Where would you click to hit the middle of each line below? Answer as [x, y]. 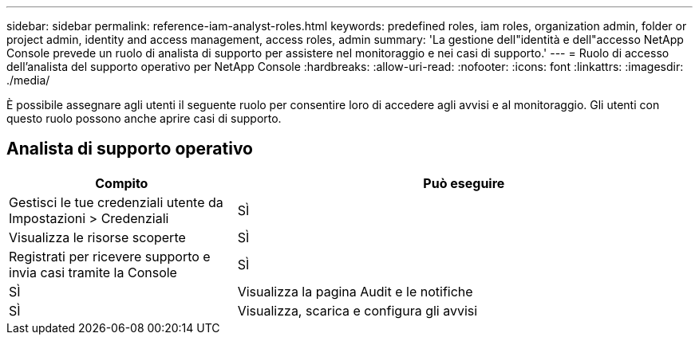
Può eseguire [464, 183]
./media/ [28, 80]
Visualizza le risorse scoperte [97, 237]
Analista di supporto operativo [130, 149]
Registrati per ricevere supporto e [110, 256]
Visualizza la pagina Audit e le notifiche [355, 291]
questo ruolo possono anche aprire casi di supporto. [144, 118]
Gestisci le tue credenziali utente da [116, 202]
